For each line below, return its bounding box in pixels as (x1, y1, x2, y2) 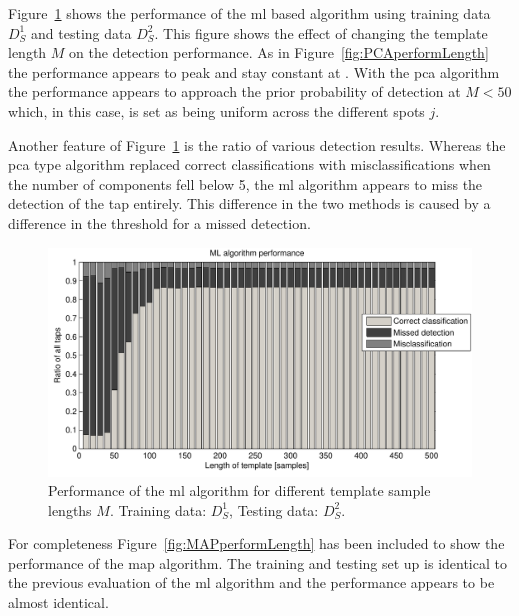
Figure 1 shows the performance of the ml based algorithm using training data (8, 3, 491, 23)
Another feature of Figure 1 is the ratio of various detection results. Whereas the (8, 134, 506, 155)
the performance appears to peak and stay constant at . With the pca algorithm (8, 61, 500, 82)
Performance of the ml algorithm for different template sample (48, 480, 431, 501)
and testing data (31, 22, 132, 43)
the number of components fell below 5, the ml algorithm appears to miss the (8, 173, 483, 194)
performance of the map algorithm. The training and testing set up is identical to (8, 552, 507, 573)
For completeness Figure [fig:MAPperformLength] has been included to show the (8, 533, 505, 554)
